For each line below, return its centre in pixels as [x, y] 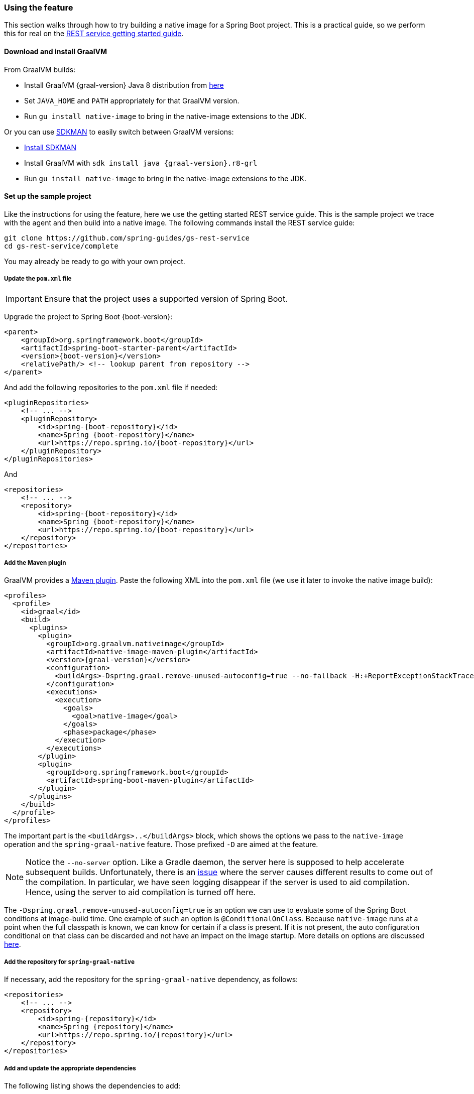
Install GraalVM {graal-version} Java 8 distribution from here [124, 85]
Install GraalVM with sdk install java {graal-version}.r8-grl [141, 163]
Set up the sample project [48, 196]
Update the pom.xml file [38, 279]
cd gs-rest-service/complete [61, 246]
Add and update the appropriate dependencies [70, 1068]
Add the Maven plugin [35, 563]
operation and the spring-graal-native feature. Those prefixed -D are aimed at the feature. [161, 844]
